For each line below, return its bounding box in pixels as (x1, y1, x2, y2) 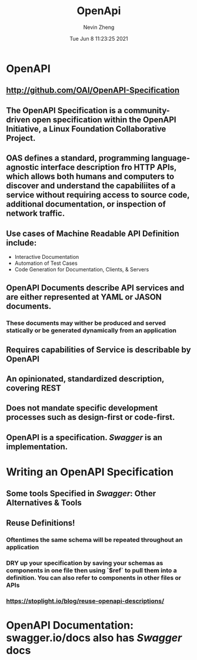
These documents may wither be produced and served (6, 319, 166, 327)
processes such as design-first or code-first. (6, 412, 175, 422)
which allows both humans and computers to (6, 172, 175, 182)
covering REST (6, 383, 62, 393)
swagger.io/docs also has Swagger (6, 631, 182, 644)
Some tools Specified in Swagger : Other (6, 488, 156, 499)
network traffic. (6, 208, 65, 219)
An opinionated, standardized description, (6, 374, 165, 384)
